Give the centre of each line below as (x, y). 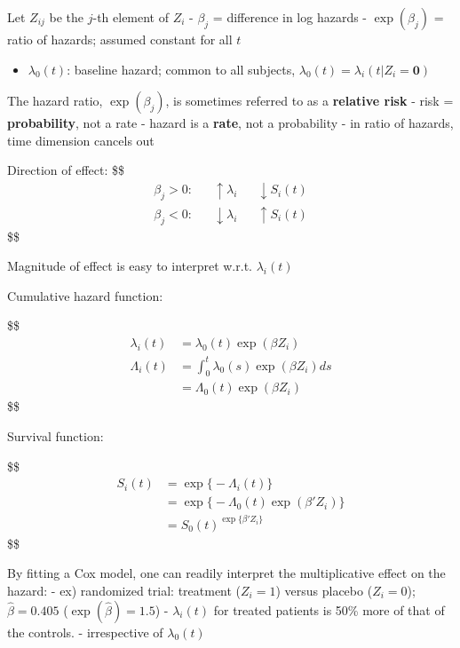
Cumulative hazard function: (85, 295)
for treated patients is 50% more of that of (329, 609)
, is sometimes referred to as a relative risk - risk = (309, 101)
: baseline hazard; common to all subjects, (181, 69)
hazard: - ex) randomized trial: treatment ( (124, 590)
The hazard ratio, (55, 101)
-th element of (131, 17)
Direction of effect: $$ (66, 170)
